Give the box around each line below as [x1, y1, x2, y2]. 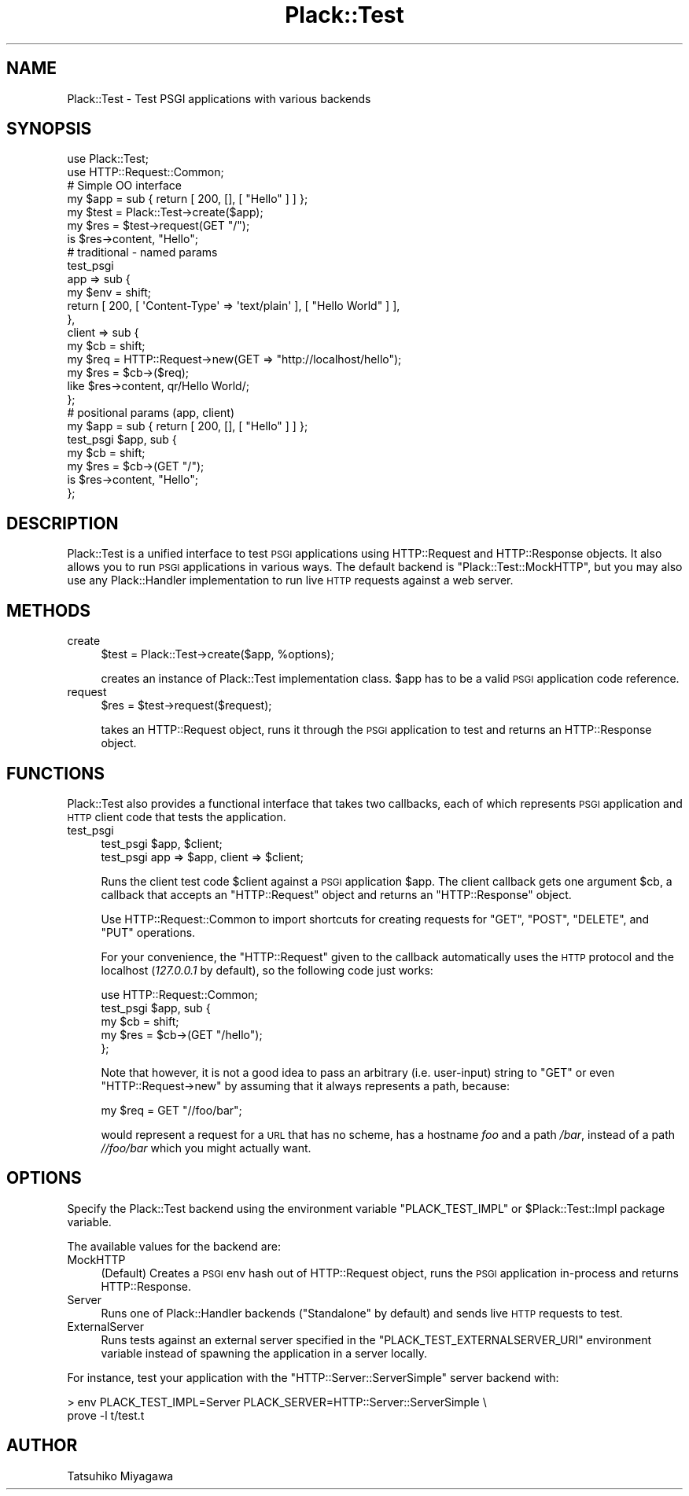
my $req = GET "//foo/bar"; [101, 1103, 242, 1117]
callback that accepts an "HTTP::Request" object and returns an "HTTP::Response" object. [101, 887, 572, 901]
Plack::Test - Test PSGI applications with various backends [67, 91, 371, 105]
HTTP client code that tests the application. [67, 809, 286, 824]
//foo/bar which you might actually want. [101, 1140, 311, 1155]
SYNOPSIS [6, 119, 92, 139]
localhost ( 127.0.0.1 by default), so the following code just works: [101, 963, 433, 977]
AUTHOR [6, 1435, 78, 1456]
